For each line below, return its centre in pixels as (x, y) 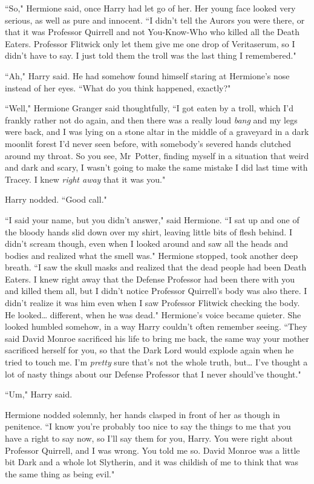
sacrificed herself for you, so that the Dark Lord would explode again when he (149, 350)
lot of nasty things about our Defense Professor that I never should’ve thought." (153, 374)
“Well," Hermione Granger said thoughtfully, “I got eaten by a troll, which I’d (149, 108)
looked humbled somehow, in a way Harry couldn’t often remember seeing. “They (156, 326)
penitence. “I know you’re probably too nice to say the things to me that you (148, 426)
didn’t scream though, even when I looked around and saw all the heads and (147, 244)
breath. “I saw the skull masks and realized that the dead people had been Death (156, 267)
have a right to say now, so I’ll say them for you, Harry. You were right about (149, 438)
